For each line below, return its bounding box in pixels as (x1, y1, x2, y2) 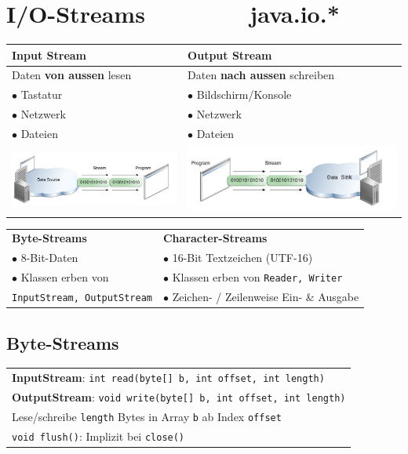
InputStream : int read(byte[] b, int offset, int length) (12, 369, 325, 386)
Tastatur (20, 86, 63, 103)
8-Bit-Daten (20, 249, 78, 266)
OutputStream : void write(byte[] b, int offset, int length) (12, 389, 346, 405)
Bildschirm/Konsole (196, 86, 292, 103)
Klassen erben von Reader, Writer (172, 269, 343, 285)
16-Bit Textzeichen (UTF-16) (172, 249, 313, 266)
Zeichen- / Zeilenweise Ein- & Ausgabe (172, 289, 359, 305)
